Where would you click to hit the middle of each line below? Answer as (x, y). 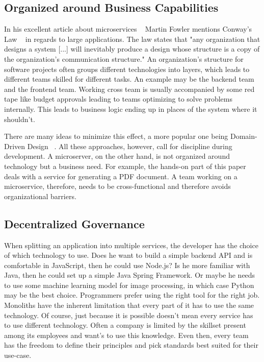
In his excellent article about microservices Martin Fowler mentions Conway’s (128, 29)
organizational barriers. (40, 196)
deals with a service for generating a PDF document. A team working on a (121, 176)
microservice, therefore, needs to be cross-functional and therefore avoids (117, 186)
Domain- (244, 136)
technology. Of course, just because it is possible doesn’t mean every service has (129, 315)
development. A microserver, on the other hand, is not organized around (117, 156)
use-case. (18, 355)
